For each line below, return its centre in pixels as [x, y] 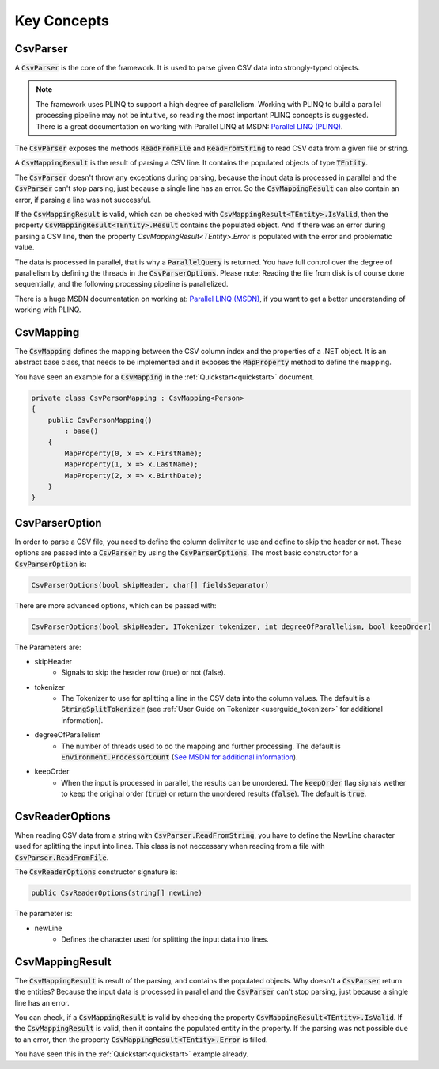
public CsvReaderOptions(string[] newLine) [117, 893]
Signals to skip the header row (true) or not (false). [144, 672]
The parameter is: [44, 914]
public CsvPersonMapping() [100, 420]
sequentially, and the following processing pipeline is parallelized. [121, 284]
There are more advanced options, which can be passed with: [115, 605]
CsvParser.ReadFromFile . [62, 857]
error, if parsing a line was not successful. [83, 200]
